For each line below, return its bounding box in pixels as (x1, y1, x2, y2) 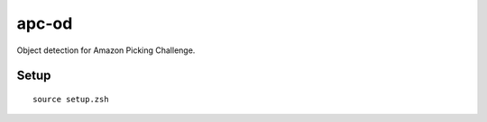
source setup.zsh (32, 94, 109, 104)
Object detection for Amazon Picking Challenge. (16, 45, 196, 56)
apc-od (16, 13, 73, 33)
